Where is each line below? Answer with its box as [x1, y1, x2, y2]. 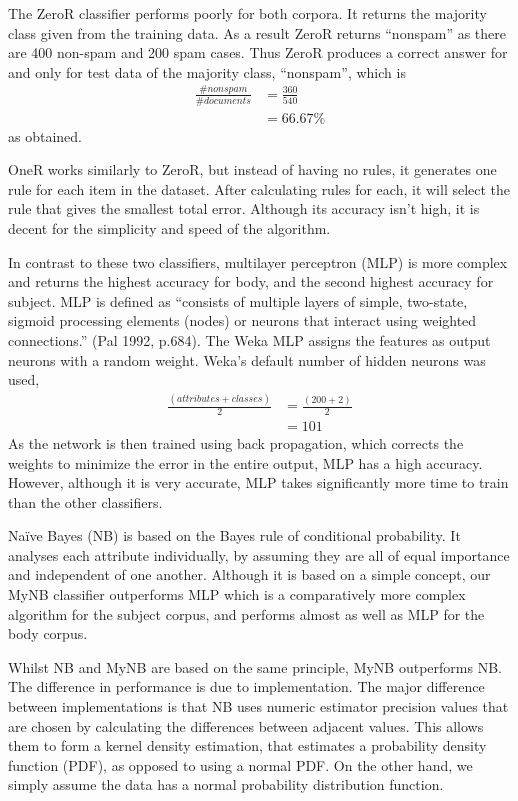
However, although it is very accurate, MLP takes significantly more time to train [8, 472, 509, 493]
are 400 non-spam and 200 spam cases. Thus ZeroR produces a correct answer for [8, 42, 508, 63]
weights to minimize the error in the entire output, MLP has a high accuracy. [8, 452, 483, 473]
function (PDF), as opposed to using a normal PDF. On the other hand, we [8, 754, 473, 775]
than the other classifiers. [8, 491, 163, 512]
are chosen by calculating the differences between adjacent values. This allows [8, 715, 484, 736]
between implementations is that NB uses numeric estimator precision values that [8, 696, 509, 717]
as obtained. [8, 125, 82, 146]
